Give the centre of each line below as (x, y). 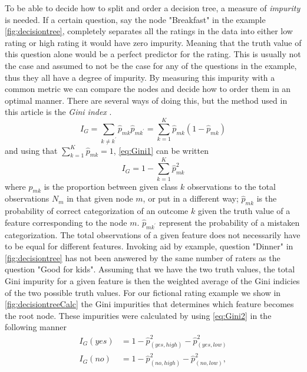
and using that (31, 150)
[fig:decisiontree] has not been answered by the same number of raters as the (143, 257)
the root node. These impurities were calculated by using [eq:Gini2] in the (138, 315)
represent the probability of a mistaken (229, 222)
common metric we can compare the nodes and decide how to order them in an (148, 89)
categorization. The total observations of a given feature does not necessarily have (153, 234)
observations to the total (231, 186)
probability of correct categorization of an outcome (97, 211)
